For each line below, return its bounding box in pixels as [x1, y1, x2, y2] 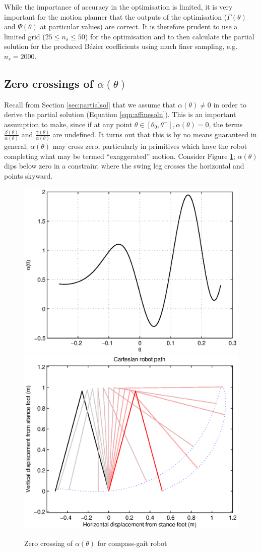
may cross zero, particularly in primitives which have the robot [52, 141, 247, 151]
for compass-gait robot [97, 538, 167, 548]
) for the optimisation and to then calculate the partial [85, 31, 254, 41]
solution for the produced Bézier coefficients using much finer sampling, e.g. [4, 41, 238, 51]
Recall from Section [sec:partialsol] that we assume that [4, 99, 176, 109]
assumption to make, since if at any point [4, 119, 133, 129]
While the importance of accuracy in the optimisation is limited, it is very [4, 2, 233, 12]
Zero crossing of [24, 538, 73, 548]
